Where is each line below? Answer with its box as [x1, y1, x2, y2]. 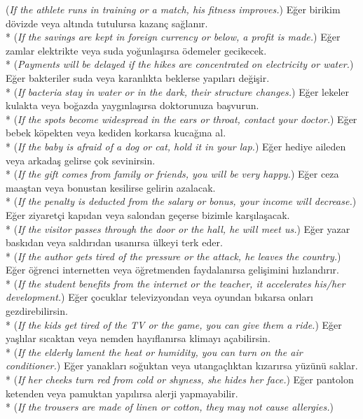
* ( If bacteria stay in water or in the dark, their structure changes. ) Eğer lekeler [6, 84, 350, 99]
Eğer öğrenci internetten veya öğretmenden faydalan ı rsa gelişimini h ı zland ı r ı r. [6, 262, 339, 277]
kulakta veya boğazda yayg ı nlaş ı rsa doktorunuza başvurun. [6, 98, 259, 113]
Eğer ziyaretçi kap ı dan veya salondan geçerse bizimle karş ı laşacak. [6, 207, 290, 222]
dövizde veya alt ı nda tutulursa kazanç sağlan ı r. [6, 15, 208, 30]
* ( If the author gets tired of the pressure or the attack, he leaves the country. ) [6, 248, 341, 263]
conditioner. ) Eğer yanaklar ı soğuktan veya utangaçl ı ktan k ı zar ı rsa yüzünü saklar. [6, 358, 358, 373]
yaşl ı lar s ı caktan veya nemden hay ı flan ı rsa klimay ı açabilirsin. [6, 331, 270, 346]
